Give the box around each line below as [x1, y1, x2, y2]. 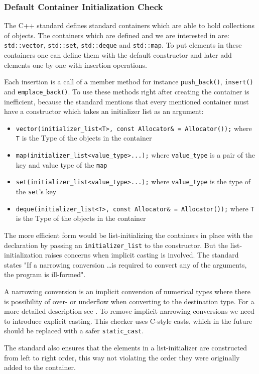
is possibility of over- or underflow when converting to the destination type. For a [4, 296, 254, 306]
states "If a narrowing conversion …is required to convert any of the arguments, [4, 259, 247, 270]
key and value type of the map [16, 159, 107, 170]
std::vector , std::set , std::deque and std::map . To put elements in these [4, 40, 242, 50]
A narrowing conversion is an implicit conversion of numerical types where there [4, 286, 250, 296]
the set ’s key [16, 186, 57, 197]
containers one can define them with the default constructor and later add [4, 50, 232, 60]
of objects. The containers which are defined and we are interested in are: [4, 30, 229, 40]
